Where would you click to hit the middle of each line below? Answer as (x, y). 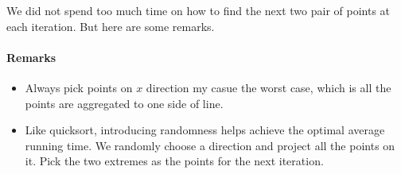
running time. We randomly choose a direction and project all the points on (210, 145)
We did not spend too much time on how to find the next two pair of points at (199, 10)
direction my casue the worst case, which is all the (269, 87)
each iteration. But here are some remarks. (111, 26)
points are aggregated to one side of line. (124, 103)
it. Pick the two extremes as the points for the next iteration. (174, 161)
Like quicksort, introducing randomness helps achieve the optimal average (205, 130)
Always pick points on (79, 87)
